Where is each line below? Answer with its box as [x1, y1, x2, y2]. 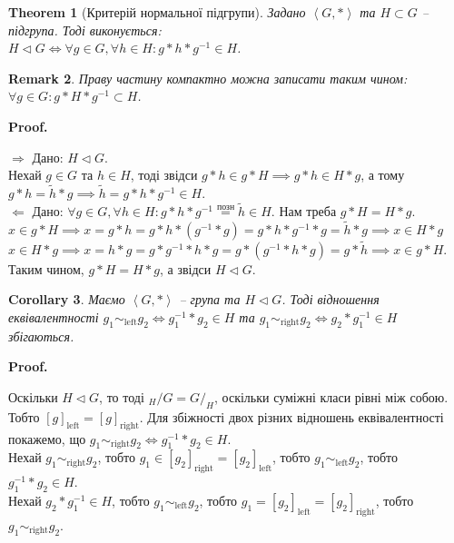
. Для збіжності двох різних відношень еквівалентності [139, 407, 444, 426]
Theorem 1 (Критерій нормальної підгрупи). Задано [8, 3, 306, 21]
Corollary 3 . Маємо [8, 290, 125, 309]
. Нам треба [271, 201, 337, 220]
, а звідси [160, 259, 212, 278]
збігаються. [8, 326, 74, 345]
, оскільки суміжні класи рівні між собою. [214, 387, 449, 406]
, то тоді [99, 387, 144, 406]
